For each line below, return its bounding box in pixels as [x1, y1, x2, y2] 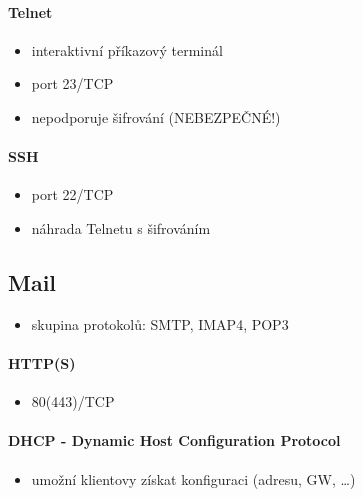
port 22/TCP [31, 184, 114, 205]
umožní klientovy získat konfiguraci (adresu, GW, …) [31, 468, 356, 489]
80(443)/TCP [31, 391, 115, 412]
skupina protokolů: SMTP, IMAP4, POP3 [31, 313, 289, 334]
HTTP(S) [8, 352, 76, 373]
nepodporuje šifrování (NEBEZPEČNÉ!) [31, 106, 281, 127]
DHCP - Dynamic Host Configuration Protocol [8, 430, 341, 451]
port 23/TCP [31, 73, 114, 94]
